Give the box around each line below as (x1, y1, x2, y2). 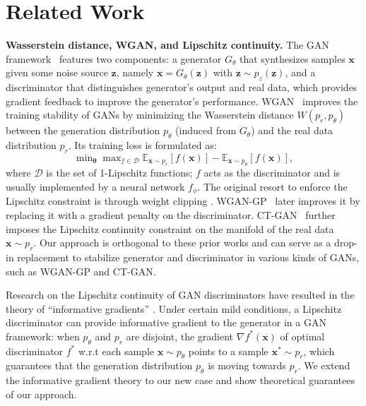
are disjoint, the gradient (126, 328, 234, 343)
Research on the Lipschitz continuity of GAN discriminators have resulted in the (6, 287, 355, 302)
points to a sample (188, 343, 268, 358)
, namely (116, 65, 154, 80)
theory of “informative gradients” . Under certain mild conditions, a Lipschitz (6, 301, 342, 316)
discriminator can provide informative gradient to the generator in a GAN (6, 315, 326, 330)
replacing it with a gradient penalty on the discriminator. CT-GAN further (6, 207, 336, 222)
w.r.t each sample (78, 343, 155, 358)
